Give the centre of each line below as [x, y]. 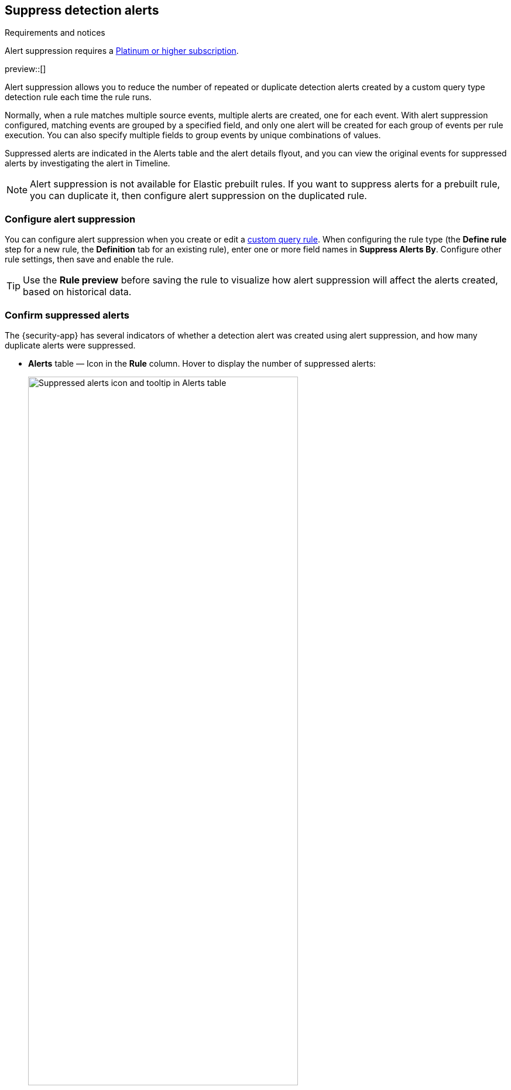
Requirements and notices [55, 33]
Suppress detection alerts [82, 10]
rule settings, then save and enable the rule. [89, 259]
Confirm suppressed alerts [67, 315]
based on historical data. [77, 292]
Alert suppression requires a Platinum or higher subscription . [122, 51]
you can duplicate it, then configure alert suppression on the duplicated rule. [198, 196]
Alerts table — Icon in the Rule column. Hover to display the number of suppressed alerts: [202, 363]
